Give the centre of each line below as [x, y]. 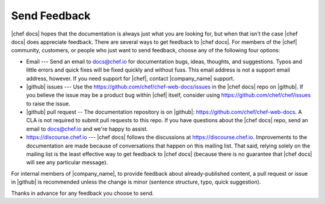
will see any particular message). [67, 162]
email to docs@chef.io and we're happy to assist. [87, 129]
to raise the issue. [48, 104]
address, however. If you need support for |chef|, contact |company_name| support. [130, 78]
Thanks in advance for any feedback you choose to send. [82, 193]
